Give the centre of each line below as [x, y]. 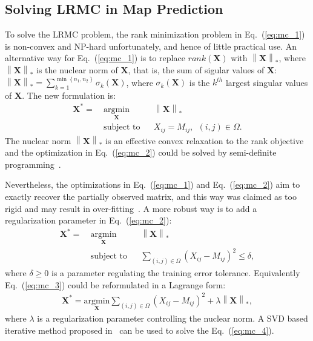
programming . [33, 164]
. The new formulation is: [69, 95]
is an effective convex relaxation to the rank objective [205, 140]
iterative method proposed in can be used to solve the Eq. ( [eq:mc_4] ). [140, 330]
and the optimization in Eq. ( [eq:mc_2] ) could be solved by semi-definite [141, 152]
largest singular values [267, 82]
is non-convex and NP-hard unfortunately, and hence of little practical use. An [151, 46]
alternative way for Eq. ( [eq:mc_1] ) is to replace [95, 58]
